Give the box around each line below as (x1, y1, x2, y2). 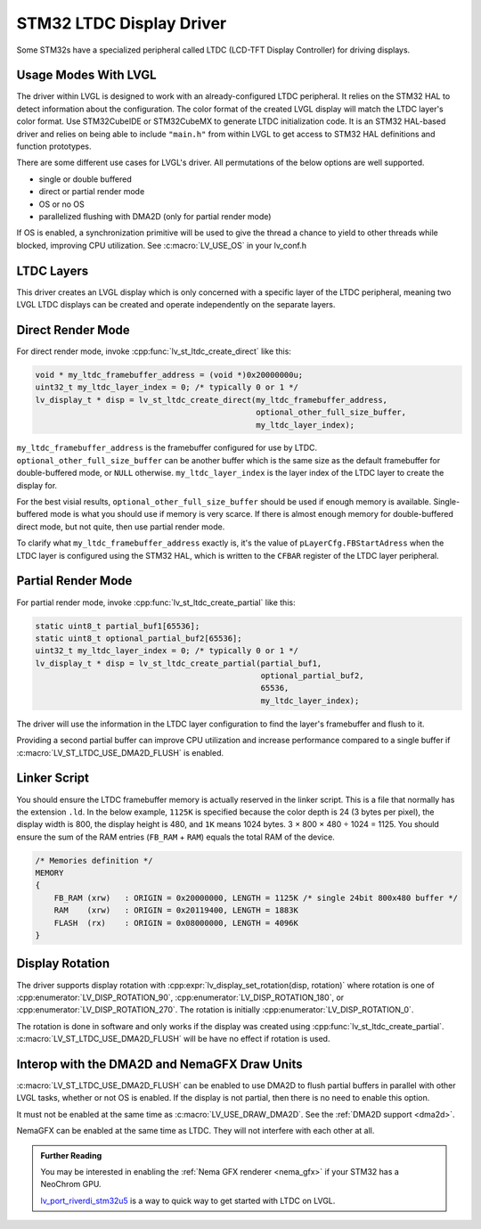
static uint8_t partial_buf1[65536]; (35, 620, 200, 631)
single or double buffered (38, 174, 133, 184)
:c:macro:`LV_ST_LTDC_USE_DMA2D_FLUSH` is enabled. (16, 747, 224, 758)
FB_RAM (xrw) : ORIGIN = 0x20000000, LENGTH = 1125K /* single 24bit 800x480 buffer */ (53, 892, 459, 903)
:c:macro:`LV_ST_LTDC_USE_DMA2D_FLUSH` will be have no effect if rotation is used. (16, 1034, 330, 1045)
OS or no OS (38, 199, 85, 209)
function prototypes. (16, 141, 93, 152)
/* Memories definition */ (35, 856, 153, 865)
